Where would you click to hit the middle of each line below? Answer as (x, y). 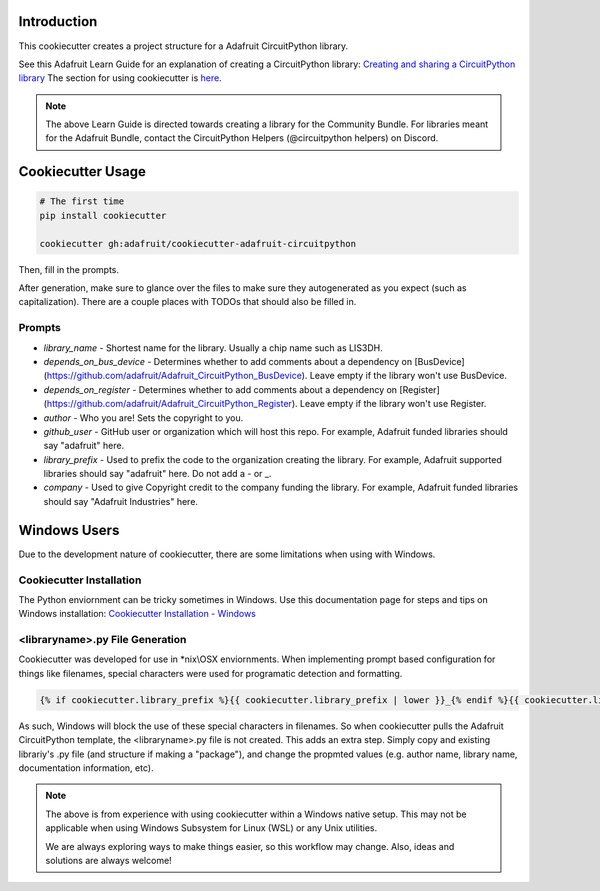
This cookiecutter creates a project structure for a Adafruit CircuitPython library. (183, 46)
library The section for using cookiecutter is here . (120, 78)
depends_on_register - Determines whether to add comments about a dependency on (220, 389)
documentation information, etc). (86, 767)
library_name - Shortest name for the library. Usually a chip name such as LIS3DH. (213, 347)
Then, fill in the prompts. (69, 269)
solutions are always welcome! (108, 860)
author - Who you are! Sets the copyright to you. (143, 417)
